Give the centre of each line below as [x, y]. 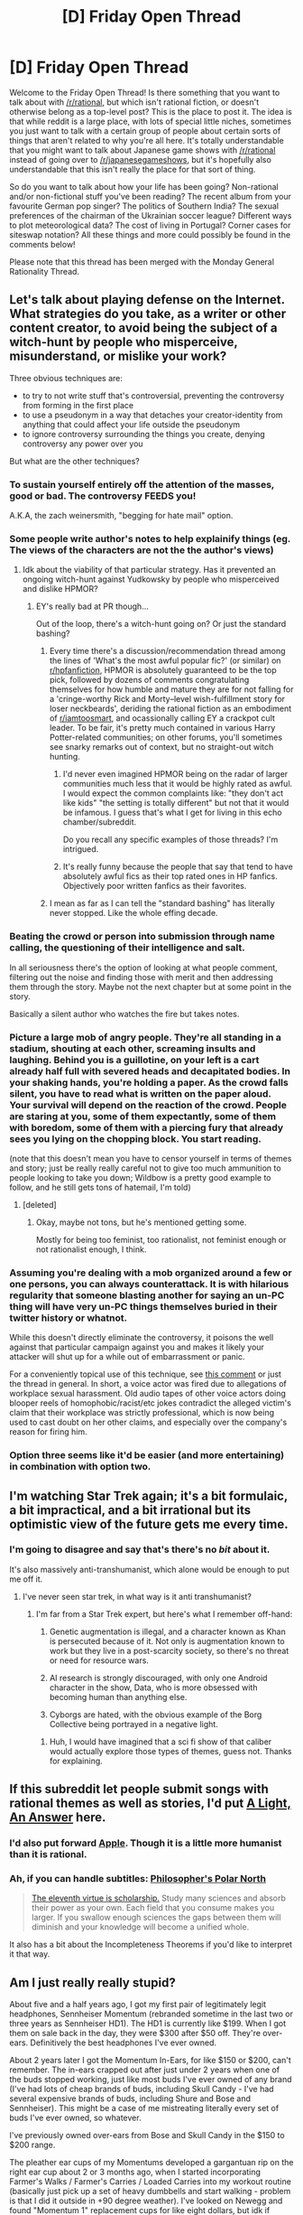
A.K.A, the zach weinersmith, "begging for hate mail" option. [121, 516]
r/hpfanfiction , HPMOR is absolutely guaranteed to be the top [163, 670]
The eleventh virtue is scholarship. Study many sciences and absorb [158, 1898]
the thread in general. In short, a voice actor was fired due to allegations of [148, 1384]
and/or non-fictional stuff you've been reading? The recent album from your [150, 196]
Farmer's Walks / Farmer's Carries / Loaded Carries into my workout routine [150, 2182]
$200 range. [32, 2145]
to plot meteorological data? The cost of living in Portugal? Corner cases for [150, 225]
